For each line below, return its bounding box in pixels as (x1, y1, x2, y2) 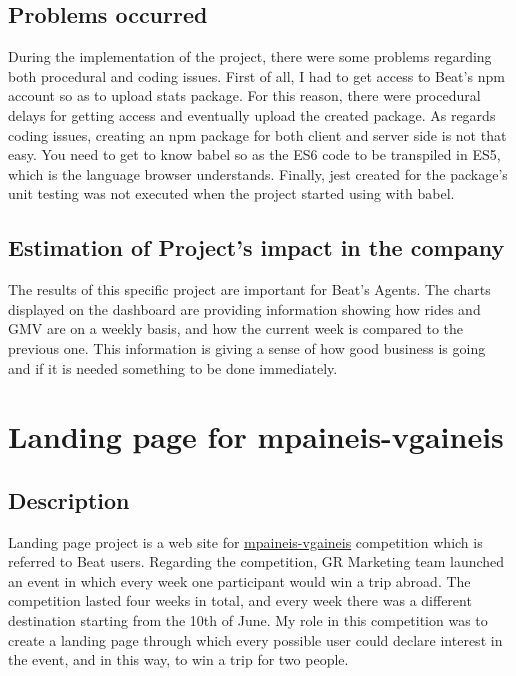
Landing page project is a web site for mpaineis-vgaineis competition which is (8, 531, 483, 552)
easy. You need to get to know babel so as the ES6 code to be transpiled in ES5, (8, 144, 501, 165)
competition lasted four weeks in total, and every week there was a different (8, 590, 472, 611)
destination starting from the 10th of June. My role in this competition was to (8, 610, 488, 631)
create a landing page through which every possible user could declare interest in (8, 629, 503, 650)
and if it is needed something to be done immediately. (8, 357, 338, 378)
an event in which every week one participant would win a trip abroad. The (8, 570, 471, 591)
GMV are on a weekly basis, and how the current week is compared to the (8, 318, 464, 339)
